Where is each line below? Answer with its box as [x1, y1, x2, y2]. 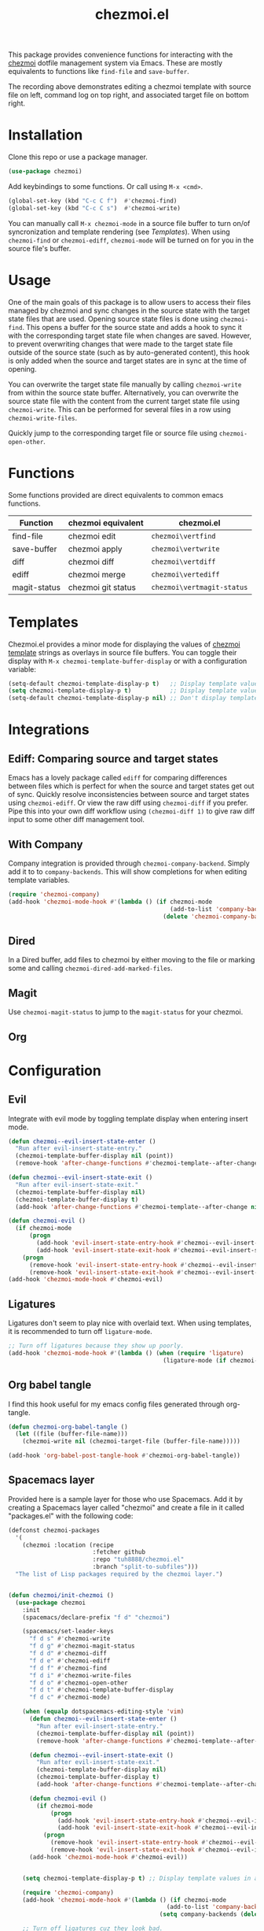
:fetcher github [92, 1548, 146, 1556]
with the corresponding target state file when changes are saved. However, [8, 331, 252, 340]
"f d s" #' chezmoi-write [28, 1635, 111, 1643]
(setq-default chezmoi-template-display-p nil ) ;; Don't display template [8, 695, 258, 702]
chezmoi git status [68, 581, 136, 592]
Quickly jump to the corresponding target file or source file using [8, 428, 218, 438]
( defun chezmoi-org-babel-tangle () [8, 1423, 128, 1431]
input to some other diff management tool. [8, 815, 145, 825]
